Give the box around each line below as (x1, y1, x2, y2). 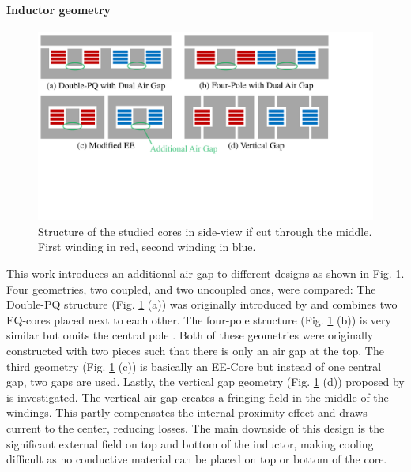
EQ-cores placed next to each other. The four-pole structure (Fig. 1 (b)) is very (6, 311, 391, 328)
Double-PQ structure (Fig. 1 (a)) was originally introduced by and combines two (6, 296, 398, 313)
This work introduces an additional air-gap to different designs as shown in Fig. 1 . (6, 265, 405, 282)
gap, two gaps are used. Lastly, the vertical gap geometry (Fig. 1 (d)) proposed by (6, 373, 405, 390)
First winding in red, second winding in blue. (38, 238, 256, 255)
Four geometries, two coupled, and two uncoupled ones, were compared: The (6, 280, 376, 297)
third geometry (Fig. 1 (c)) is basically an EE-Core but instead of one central (6, 358, 382, 374)
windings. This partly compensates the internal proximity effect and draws (6, 404, 368, 421)
